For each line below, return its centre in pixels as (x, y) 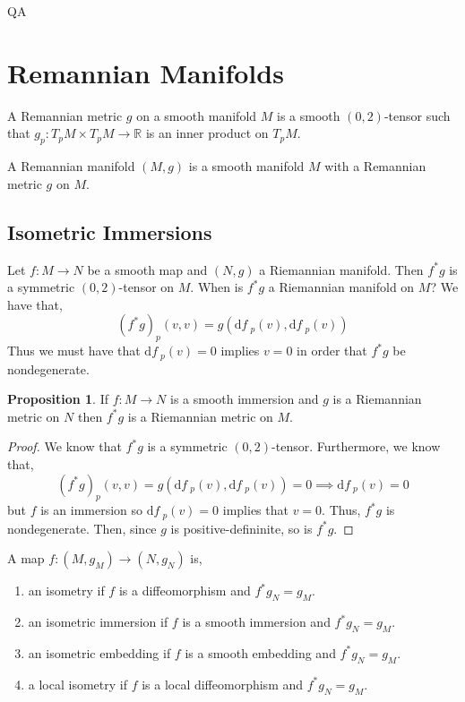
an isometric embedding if (99, 652)
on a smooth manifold (197, 115)
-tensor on (146, 287)
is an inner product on (207, 133)
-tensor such (417, 115)
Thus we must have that (74, 351)
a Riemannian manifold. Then (341, 269)
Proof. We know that (65, 446)
